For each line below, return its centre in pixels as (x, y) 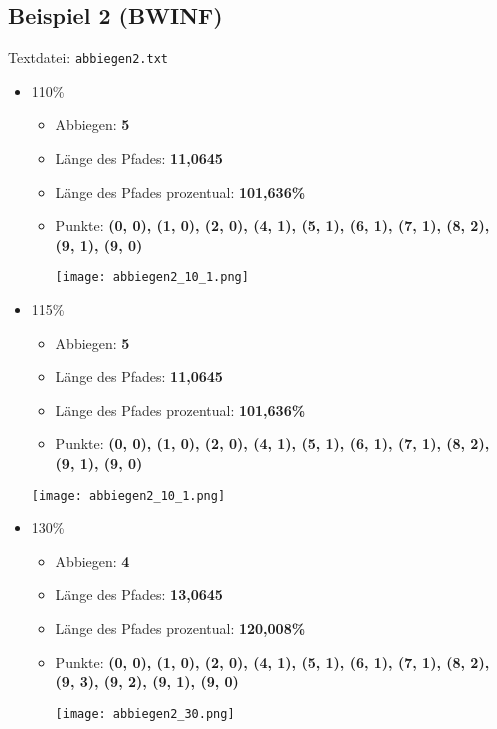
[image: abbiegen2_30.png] (145, 713)
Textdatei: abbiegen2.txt (88, 57)
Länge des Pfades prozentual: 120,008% (180, 628)
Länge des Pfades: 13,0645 (139, 594)
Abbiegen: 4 (92, 560)
